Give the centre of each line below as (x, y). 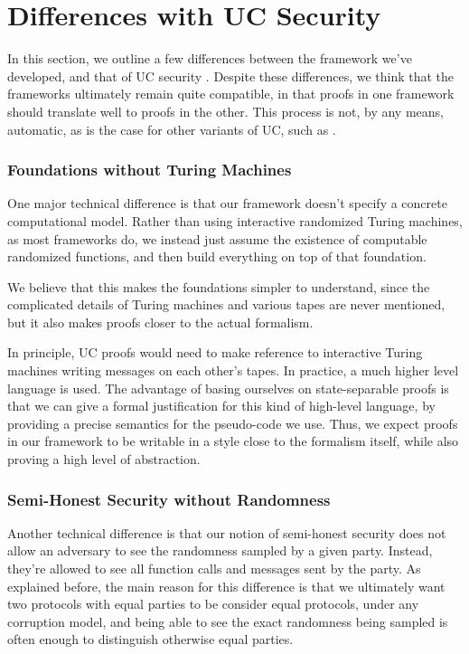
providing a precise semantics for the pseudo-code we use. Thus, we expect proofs (233, 423)
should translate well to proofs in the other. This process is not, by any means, (225, 111)
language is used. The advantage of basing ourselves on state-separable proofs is (228, 388)
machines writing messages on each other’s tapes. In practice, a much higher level (233, 370)
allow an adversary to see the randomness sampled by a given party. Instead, (220, 550)
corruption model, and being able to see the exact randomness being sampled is (228, 621)
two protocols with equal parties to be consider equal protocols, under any (213, 604)
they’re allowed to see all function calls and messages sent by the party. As (214, 569)
